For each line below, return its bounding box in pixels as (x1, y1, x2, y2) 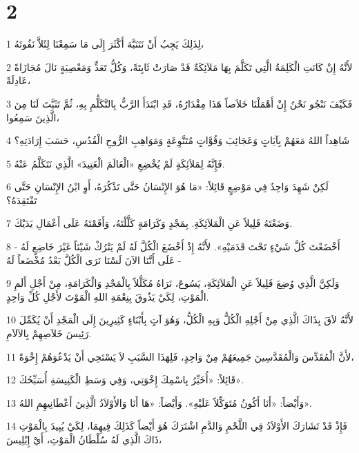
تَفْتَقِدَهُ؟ (6, 192, 37, 207)
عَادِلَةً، (6, 73, 31, 88)
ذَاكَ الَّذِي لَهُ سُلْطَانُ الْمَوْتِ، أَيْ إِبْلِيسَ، (6, 432, 162, 446)
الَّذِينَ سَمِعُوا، (6, 110, 59, 124)
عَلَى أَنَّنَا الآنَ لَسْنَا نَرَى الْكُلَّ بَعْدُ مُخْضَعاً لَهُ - (6, 252, 182, 267)
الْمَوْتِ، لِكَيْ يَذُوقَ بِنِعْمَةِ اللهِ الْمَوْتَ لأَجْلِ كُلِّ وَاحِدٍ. (6, 289, 209, 303)
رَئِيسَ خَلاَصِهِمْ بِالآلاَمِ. (6, 326, 92, 341)
